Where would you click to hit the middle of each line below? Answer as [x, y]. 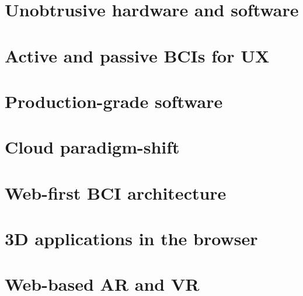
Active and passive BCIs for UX [137, 55]
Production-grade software [114, 101]
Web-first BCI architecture [116, 192]
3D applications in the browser [131, 238]
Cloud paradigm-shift [92, 147]
